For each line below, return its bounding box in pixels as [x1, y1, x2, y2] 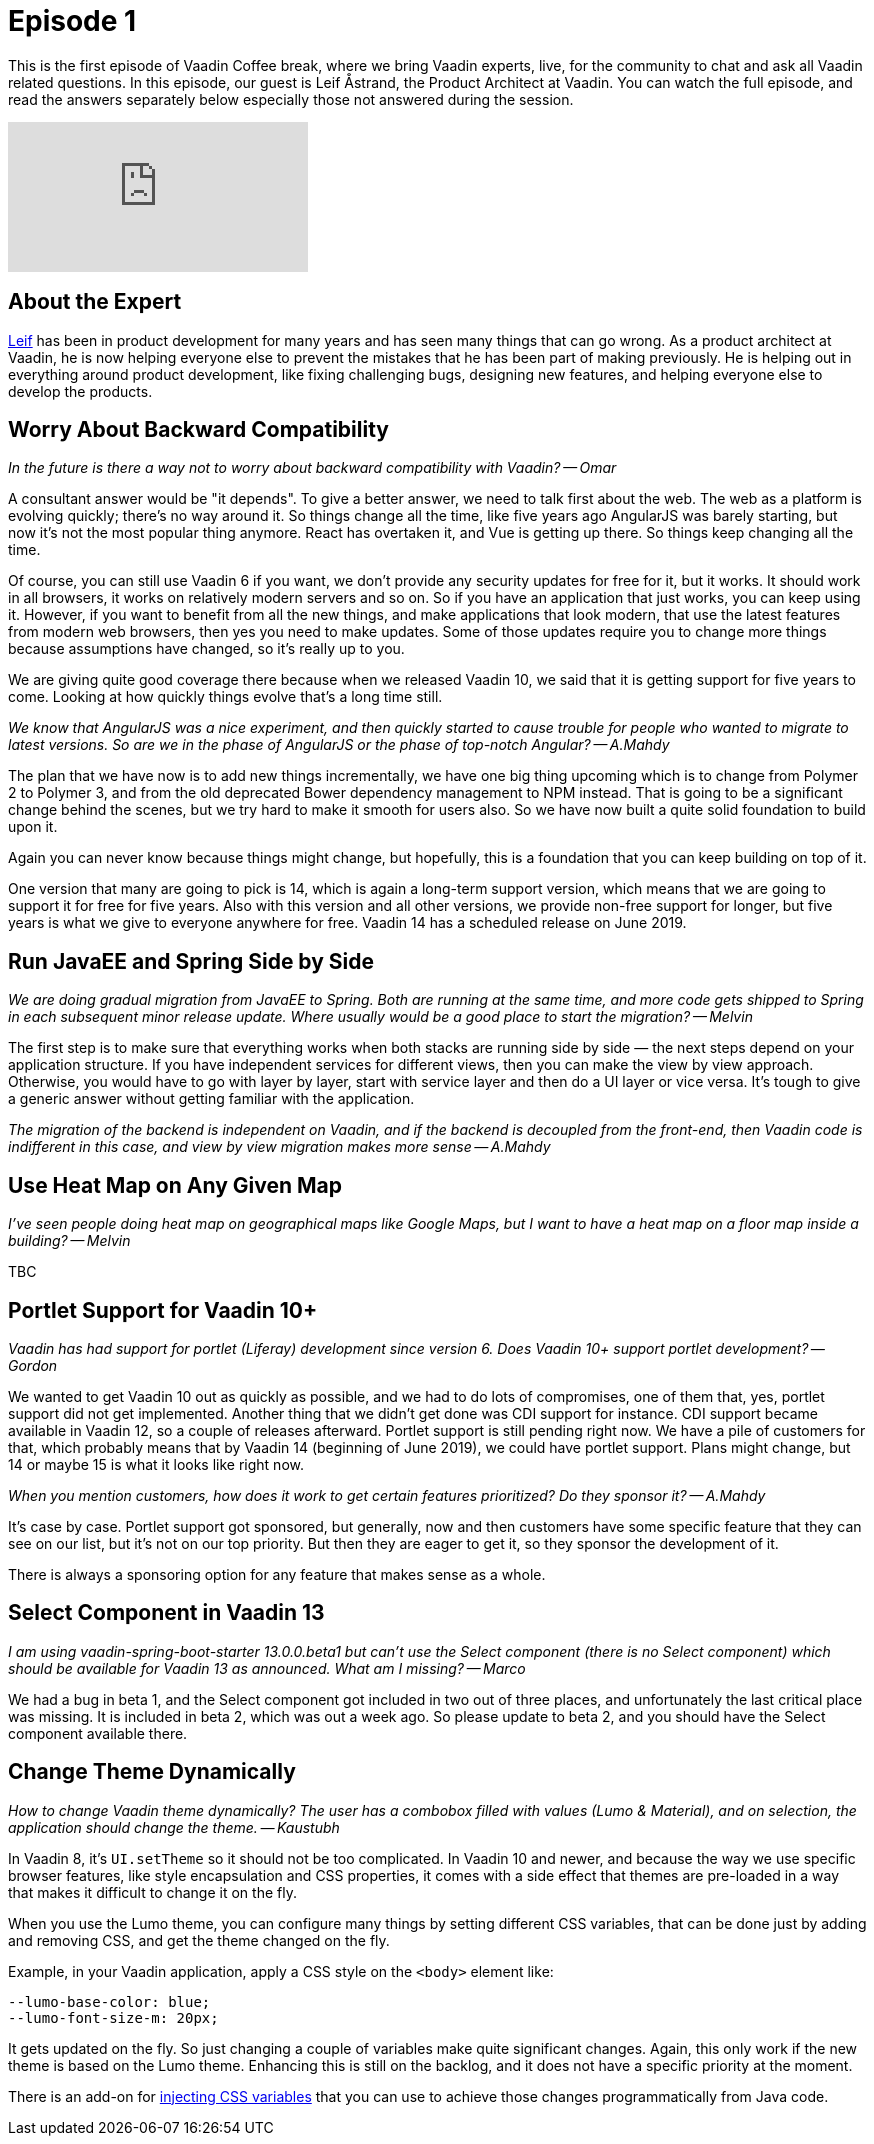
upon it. [8, 818, 58, 836]
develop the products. [8, 382, 153, 400]
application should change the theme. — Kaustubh [8, 1818, 340, 1836]
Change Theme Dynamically [8, 1759, 296, 1785]
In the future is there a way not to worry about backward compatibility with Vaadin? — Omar [8, 459, 617, 477]
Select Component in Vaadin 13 [8, 1600, 325, 1626]
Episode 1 [8, 4, 137, 38]
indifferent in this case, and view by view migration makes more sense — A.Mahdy [8, 1138, 551, 1156]
